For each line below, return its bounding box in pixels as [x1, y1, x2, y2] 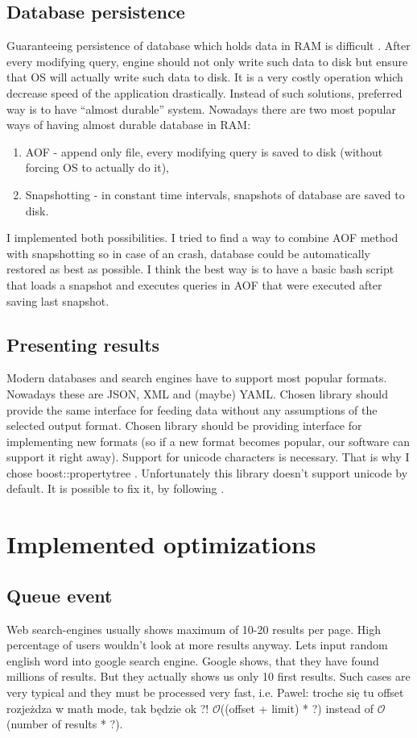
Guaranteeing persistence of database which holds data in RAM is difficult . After [6, 37, 411, 54]
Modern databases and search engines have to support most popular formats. [6, 369, 387, 386]
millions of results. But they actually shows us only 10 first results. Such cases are [6, 668, 411, 685]
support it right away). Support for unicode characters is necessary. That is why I [6, 448, 410, 465]
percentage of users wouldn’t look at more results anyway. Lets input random [6, 636, 388, 653]
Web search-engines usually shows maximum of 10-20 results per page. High [6, 620, 381, 637]
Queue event [6, 582, 113, 607]
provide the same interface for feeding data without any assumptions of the [6, 401, 378, 418]
